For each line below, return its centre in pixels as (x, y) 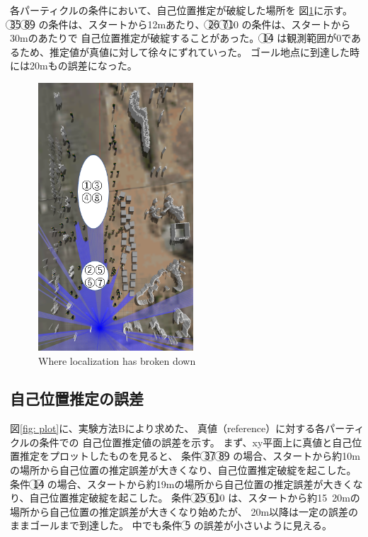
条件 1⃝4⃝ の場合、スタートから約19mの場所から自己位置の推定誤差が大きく (182, 484)
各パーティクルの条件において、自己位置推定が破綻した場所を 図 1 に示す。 (181, 10)
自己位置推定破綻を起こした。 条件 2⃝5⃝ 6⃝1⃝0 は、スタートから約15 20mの (195, 498)
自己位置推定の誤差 (77, 398)
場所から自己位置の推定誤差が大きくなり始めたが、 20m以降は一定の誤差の (184, 511)
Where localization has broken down (117, 360)
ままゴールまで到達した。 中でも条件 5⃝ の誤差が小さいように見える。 (171, 525)
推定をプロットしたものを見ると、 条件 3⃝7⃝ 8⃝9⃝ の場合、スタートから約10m (190, 456)
